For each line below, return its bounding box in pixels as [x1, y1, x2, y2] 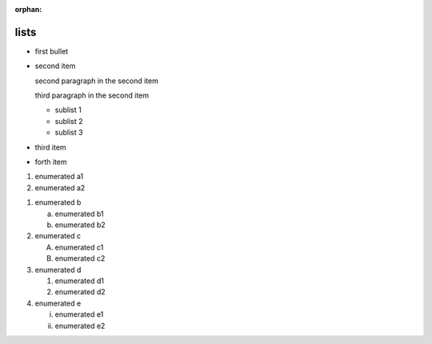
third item [34, 142, 67, 152]
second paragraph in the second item [34, 76, 159, 86]
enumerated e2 [54, 321, 106, 330]
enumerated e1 [54, 310, 104, 319]
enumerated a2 [34, 182, 86, 192]
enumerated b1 [54, 209, 104, 218]
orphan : [14, 5, 42, 14]
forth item [34, 157, 67, 167]
